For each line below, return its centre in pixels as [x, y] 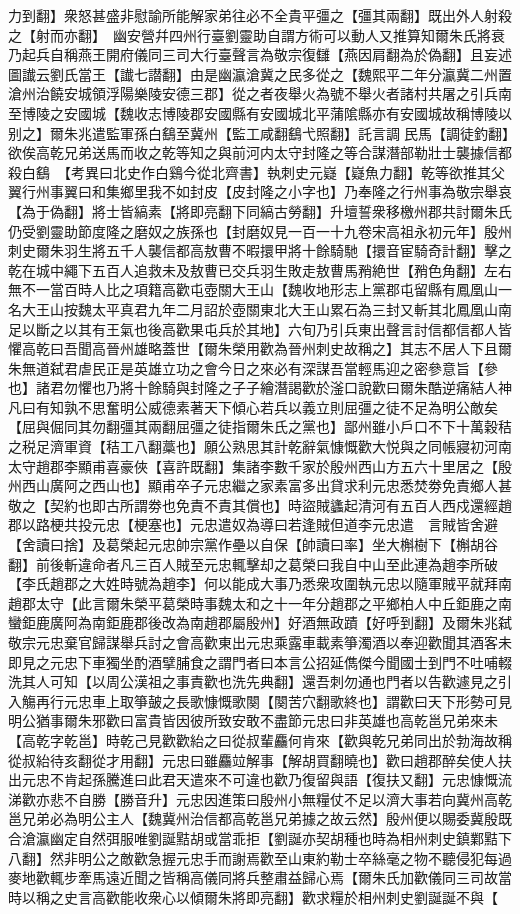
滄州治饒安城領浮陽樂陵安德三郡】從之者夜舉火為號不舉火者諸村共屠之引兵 [253, 93]
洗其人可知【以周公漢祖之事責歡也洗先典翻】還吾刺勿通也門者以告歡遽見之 [253, 681]
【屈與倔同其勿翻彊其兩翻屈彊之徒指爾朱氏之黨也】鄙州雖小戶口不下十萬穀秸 [260, 426]
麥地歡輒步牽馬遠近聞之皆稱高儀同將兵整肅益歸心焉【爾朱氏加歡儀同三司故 [253, 877]
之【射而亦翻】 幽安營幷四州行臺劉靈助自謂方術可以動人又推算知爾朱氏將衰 [256, 34]
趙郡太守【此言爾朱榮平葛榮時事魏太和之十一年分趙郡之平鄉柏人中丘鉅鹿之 [253, 602]
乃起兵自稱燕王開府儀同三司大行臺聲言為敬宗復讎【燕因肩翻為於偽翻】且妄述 [260, 54]
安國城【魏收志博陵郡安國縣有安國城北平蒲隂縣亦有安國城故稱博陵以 [287, 112]
